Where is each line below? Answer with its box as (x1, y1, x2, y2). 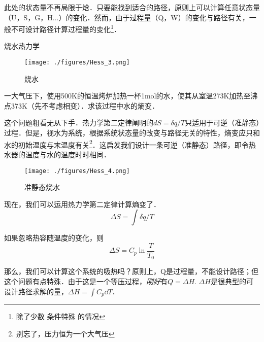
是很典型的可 (210, 276, 253, 287)
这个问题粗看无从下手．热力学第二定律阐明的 (4, 117, 153, 128)
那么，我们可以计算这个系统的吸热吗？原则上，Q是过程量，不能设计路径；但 (4, 266, 258, 277)
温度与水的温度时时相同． (25, 149, 111, 159)
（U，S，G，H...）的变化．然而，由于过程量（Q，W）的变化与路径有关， (4, 12, 249, 22)
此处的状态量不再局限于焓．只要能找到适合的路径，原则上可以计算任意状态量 (4, 2, 260, 12)
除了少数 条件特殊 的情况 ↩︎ (16, 311, 105, 322)
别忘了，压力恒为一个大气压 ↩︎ (16, 328, 115, 338)
